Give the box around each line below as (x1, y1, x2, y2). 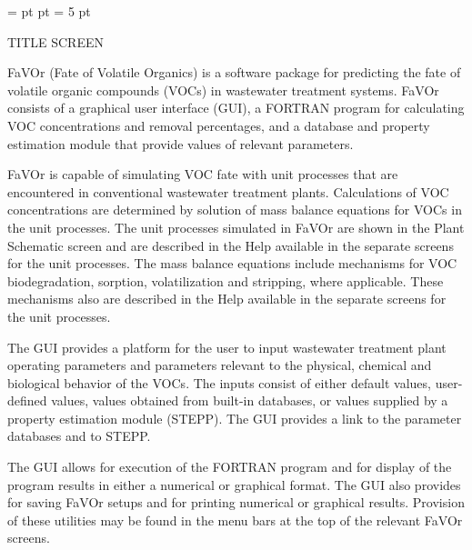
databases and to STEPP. (7, 426, 151, 445)
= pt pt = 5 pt (7, 2, 91, 20)
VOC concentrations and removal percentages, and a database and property (7, 115, 430, 135)
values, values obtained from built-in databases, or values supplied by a (51, 391, 448, 410)
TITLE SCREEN (7, 32, 104, 51)
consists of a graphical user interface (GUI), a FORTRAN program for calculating (7, 98, 465, 117)
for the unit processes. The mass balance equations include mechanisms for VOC (7, 254, 457, 273)
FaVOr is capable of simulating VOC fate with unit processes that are (7, 165, 398, 184)
